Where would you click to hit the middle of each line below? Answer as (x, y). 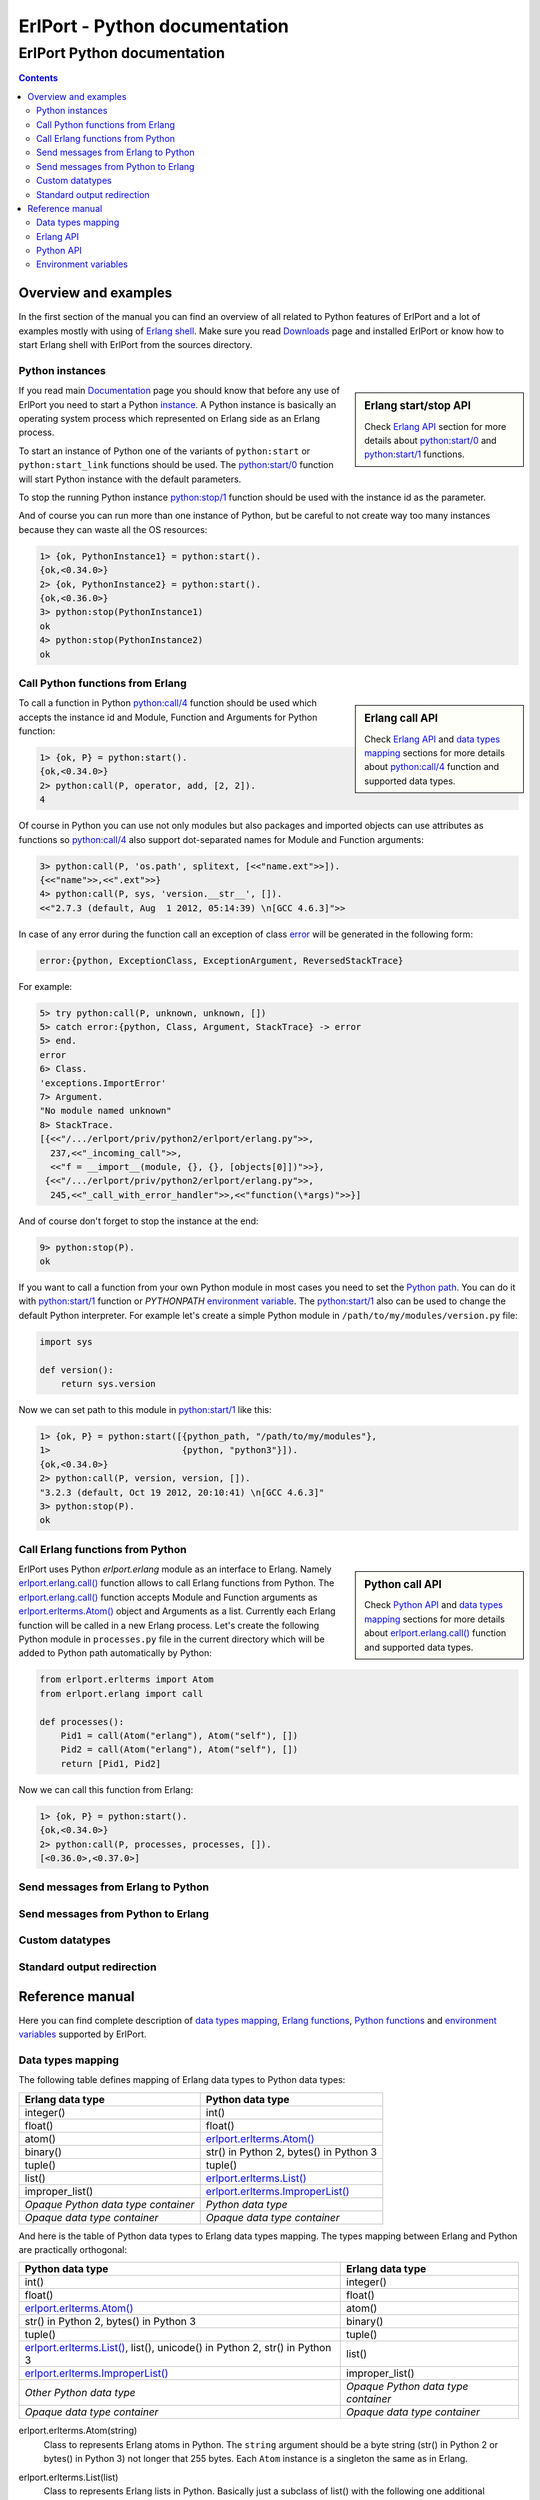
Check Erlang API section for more (435, 426)
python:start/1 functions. (414, 454)
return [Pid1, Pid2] (111, 1763)
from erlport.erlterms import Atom (126, 1679)
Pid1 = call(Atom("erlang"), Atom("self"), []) (179, 1735)
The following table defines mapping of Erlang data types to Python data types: (182, 2080)
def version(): (76, 1369)
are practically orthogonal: (72, 2249)
